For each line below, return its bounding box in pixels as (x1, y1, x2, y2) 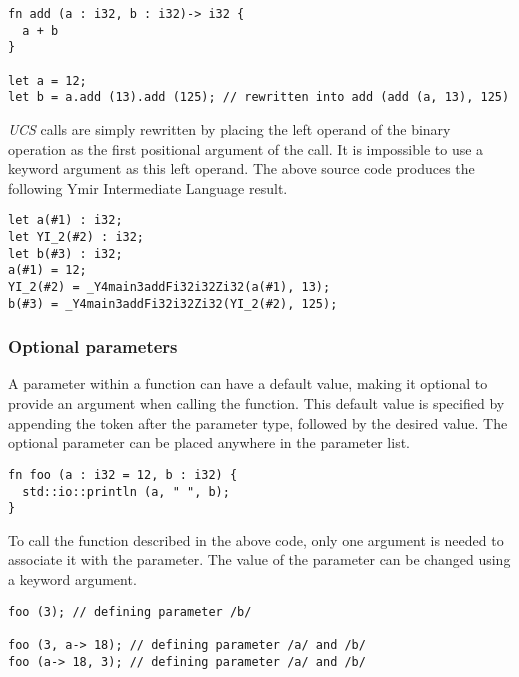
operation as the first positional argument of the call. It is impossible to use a (8, 138, 484, 159)
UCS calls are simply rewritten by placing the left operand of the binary (8, 118, 451, 139)
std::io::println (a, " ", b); (22, 484, 230, 499)
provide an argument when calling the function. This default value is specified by (8, 393, 505, 414)
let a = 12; (8, 73, 87, 88)
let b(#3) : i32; (8, 246, 123, 261)
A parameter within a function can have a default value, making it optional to (8, 373, 488, 394)
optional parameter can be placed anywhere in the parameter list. (8, 432, 410, 453)
